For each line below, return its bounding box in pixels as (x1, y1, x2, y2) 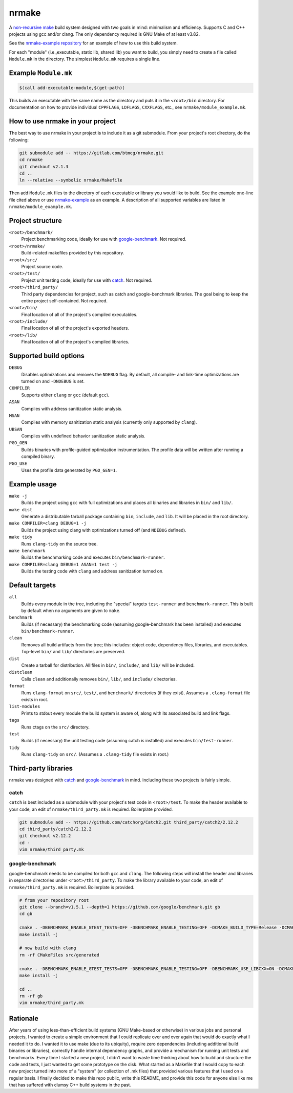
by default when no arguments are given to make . (21, 607, 121, 614)
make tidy (9, 534, 33, 540)
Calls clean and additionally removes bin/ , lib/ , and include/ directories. (21, 676, 177, 682)
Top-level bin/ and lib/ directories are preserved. (21, 649, 126, 655)
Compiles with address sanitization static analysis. (21, 406, 123, 411)
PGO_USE (9, 460, 28, 466)
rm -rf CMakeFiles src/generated (19, 952, 100, 957)
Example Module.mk (9, 68, 73, 77)
